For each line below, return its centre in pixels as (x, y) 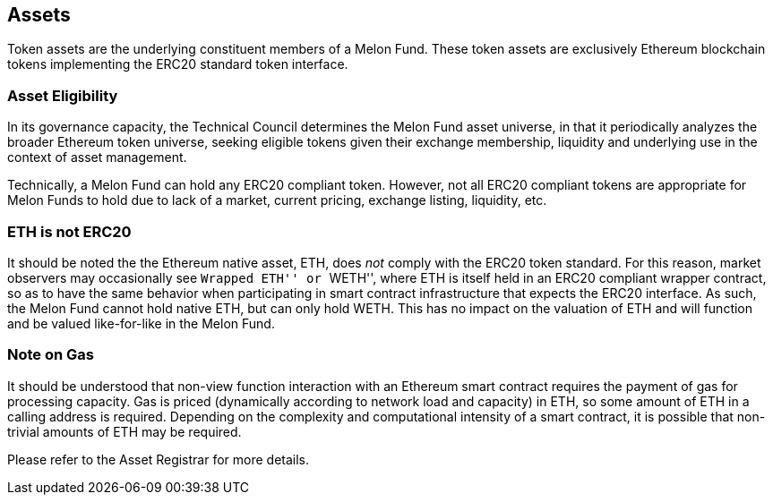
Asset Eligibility (63, 95)
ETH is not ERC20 (69, 231)
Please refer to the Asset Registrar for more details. (159, 459)
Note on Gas (51, 355)
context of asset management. (97, 157)
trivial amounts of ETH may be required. (125, 431)
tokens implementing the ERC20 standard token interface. (178, 64)
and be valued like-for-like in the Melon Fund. (141, 323)
